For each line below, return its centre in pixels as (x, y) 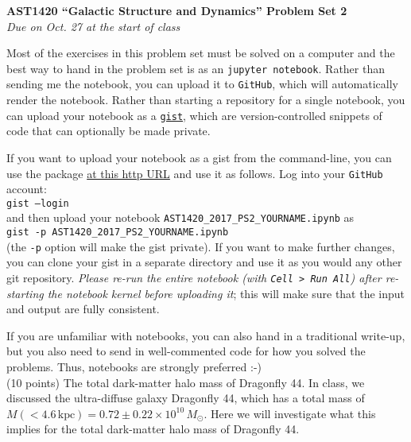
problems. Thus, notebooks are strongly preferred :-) (134, 367)
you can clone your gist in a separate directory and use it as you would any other (204, 262)
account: (27, 189)
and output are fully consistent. (83, 309)
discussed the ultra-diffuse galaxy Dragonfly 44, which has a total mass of (186, 398)
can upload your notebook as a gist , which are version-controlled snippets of (194, 115)
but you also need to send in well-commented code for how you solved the (186, 351)
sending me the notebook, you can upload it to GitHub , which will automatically (203, 84)
